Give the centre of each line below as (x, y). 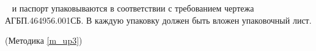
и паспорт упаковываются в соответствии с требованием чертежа (133, 8)
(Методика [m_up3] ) (44, 40)
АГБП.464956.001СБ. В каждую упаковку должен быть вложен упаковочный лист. (158, 20)
